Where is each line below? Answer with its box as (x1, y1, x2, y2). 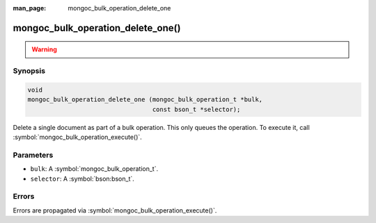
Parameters (13, 150, 54, 160)
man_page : (13, 4, 47, 12)
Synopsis (13, 66, 45, 76)
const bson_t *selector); (152, 105, 241, 113)
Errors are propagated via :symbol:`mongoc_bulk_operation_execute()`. (13, 206, 217, 215)
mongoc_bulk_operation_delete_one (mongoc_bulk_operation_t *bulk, (27, 96, 263, 104)
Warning (31, 45, 57, 53)
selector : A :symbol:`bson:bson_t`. (30, 174, 135, 183)
